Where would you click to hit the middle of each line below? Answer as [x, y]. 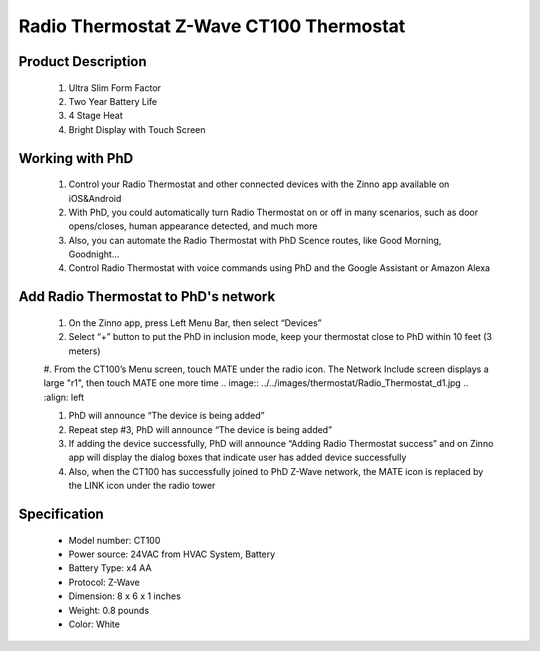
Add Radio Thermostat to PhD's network [147, 296]
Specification [61, 514]
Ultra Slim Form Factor [115, 87]
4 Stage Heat [96, 116]
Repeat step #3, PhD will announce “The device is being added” [200, 429]
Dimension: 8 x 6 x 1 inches [125, 596]
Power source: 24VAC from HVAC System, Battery [172, 554]
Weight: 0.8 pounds [109, 610]
